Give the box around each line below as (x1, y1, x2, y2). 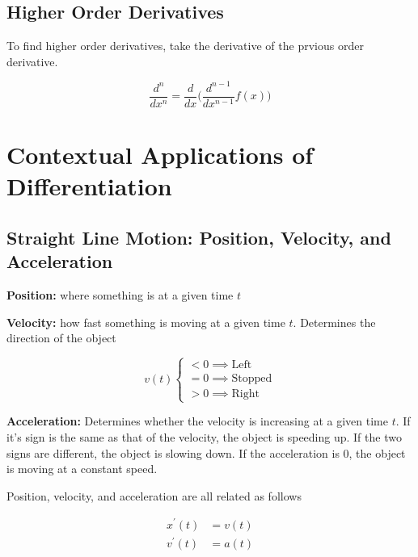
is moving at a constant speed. (6, 460, 158, 477)
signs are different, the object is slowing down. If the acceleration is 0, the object (6, 444, 406, 461)
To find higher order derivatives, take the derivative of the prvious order (6, 37, 364, 54)
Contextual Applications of (6, 138, 314, 171)
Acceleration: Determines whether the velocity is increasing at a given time (6, 413, 388, 429)
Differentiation (6, 170, 172, 203)
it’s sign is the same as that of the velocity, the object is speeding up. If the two (6, 429, 402, 446)
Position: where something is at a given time (6, 287, 234, 304)
